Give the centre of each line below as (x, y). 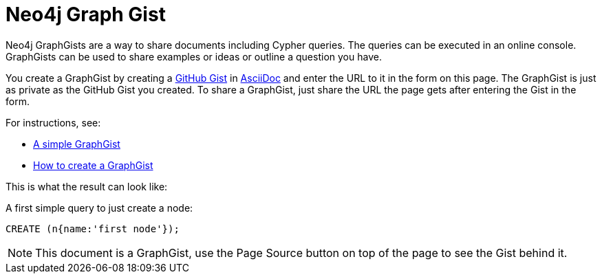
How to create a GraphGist (93, 165)
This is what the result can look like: (87, 186)
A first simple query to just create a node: (99, 208)
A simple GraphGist (77, 144)
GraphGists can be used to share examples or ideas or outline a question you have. (194, 56)
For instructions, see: (53, 122)
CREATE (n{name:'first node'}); (93, 228)
